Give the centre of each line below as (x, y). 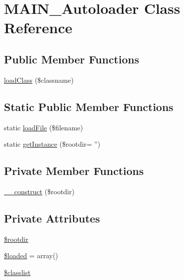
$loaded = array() (31, 255)
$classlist (17, 272)
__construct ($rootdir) (39, 191)
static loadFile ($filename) (44, 127)
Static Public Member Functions (89, 106)
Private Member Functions (74, 171)
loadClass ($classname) (39, 80)
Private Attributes (52, 218)
